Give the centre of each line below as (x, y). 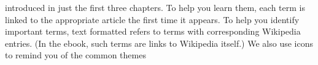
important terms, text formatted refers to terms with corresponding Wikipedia (153, 31)
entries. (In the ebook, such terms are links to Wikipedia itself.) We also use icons (159, 43)
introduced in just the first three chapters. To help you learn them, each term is (155, 7)
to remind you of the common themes (76, 55)
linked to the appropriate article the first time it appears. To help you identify (152, 19)
